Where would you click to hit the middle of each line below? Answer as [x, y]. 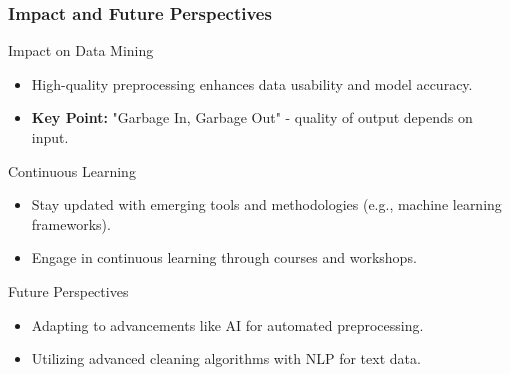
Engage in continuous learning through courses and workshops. [224, 257]
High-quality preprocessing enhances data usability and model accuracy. [252, 83]
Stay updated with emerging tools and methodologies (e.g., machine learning [266, 204]
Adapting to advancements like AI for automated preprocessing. [227, 324]
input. [50, 137]
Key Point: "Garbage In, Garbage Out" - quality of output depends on [252, 117]
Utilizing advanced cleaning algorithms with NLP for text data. [226, 358]
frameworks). [71, 223]
